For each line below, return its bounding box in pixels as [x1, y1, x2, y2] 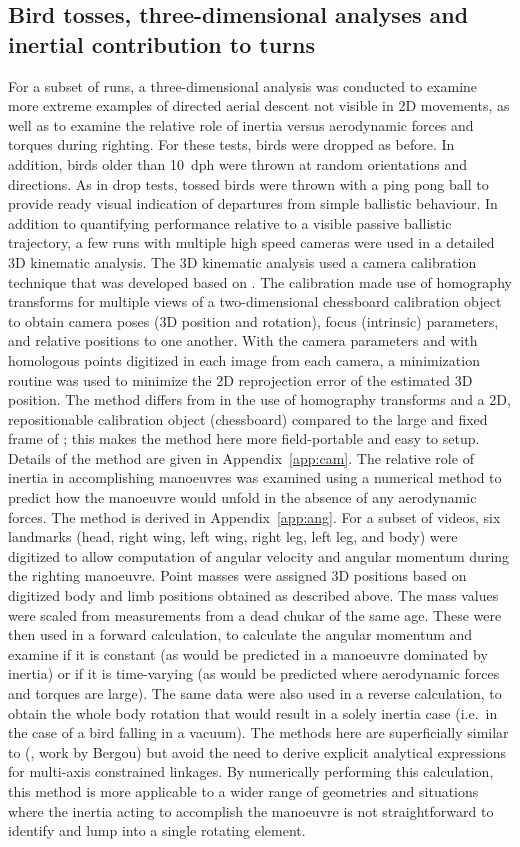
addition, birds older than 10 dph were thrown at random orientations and [8, 153, 467, 174]
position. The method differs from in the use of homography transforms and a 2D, [8, 389, 511, 410]
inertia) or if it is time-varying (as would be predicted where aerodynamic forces [8, 663, 500, 684]
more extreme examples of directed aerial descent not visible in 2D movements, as [8, 95, 510, 116]
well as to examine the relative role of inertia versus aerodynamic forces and [8, 114, 474, 135]
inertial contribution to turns [8, 28, 315, 59]
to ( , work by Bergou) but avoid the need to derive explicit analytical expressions [8, 741, 506, 762]
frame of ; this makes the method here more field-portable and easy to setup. [8, 428, 480, 449]
